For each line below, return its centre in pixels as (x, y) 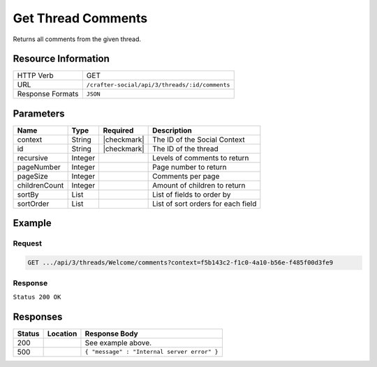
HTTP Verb (35, 75)
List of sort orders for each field (205, 204)
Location (62, 334)
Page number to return (190, 167)
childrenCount (40, 185)
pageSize (32, 176)
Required (118, 130)
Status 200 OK (37, 297)
